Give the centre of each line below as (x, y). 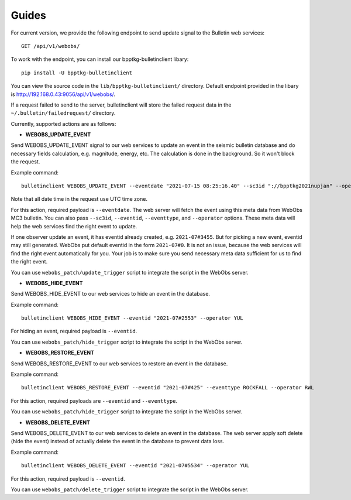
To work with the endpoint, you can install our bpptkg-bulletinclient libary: (100, 59)
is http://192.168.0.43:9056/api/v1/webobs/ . (63, 94)
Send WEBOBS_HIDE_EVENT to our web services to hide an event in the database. (111, 294)
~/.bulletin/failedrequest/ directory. (63, 113)
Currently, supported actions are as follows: (63, 124)
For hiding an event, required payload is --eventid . (74, 331)
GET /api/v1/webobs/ (51, 46)
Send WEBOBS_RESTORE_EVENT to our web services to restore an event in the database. (119, 364)
